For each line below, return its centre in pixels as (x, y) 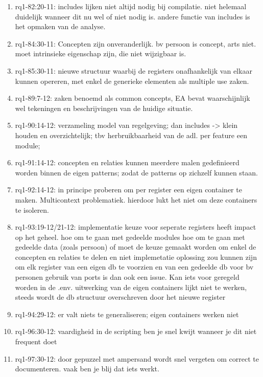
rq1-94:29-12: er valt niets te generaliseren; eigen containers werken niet (127, 314)
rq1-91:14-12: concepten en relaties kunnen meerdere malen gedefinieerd (127, 162)
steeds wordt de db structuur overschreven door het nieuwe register (120, 297)
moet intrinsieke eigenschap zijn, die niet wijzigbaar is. (101, 53)
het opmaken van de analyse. (60, 26)
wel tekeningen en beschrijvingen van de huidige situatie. (104, 108)
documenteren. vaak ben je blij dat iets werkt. (87, 369)
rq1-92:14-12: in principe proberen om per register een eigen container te (128, 190)
